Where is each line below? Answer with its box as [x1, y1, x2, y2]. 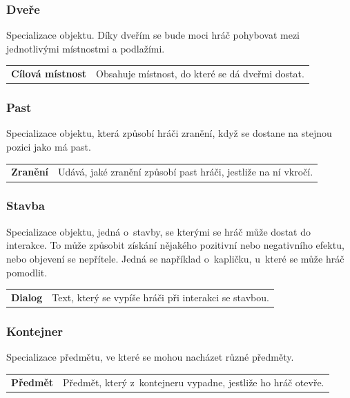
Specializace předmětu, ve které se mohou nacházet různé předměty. [6, 350, 294, 364]
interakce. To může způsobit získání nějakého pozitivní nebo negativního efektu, [6, 238, 344, 252]
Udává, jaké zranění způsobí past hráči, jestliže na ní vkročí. [58, 164, 313, 179]
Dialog [11, 290, 43, 304]
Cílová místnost [11, 66, 87, 81]
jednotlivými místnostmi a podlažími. [6, 41, 165, 55]
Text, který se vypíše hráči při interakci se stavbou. [52, 290, 269, 304]
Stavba [6, 197, 45, 214]
